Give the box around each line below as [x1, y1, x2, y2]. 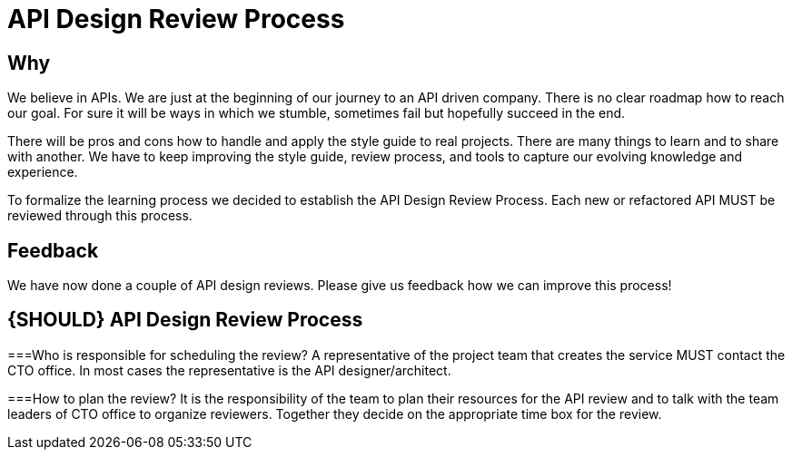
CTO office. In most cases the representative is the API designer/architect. [7, 362, 451, 378]
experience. [7, 164, 78, 180]
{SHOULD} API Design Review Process [7, 308, 363, 332]
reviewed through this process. [7, 208, 193, 224]
